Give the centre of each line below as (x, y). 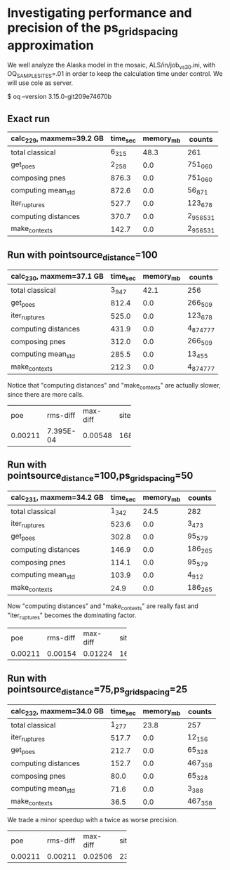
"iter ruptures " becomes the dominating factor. (72, 616)
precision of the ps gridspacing (93, 29)
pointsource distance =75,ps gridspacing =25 (97, 690)
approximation (50, 45)
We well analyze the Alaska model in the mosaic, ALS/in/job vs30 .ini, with (111, 66)
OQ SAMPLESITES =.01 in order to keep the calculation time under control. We (115, 75)
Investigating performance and (100, 13)
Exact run (29, 118)
